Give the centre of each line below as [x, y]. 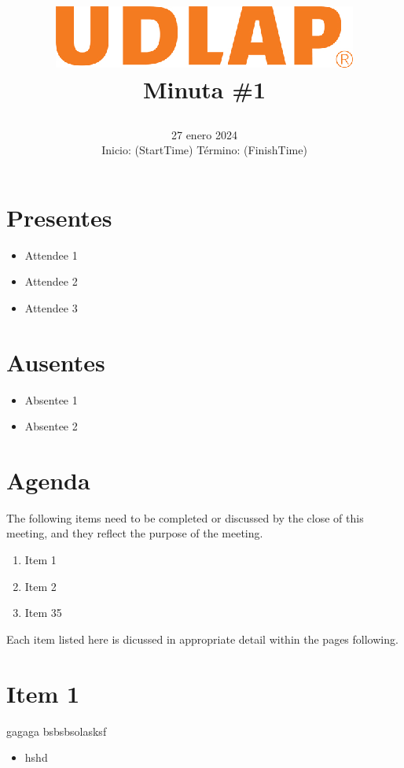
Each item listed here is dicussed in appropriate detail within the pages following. [202, 639]
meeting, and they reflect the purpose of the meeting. [135, 533]
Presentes [59, 217]
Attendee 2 [51, 281]
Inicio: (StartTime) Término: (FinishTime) [204, 150]
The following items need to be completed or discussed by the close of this [185, 517]
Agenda [48, 480]
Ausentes [56, 362]
